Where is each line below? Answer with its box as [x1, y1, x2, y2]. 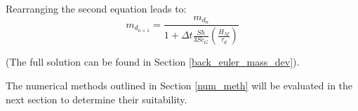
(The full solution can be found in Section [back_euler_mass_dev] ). [6, 54, 300, 69]
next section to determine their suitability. [6, 91, 187, 106]
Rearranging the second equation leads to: [6, 1, 187, 15]
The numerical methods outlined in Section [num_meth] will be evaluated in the [6, 77, 353, 92]
